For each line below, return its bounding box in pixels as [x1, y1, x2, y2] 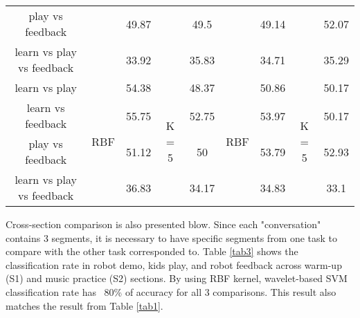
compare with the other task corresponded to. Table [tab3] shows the [6, 244, 298, 259]
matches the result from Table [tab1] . [6, 298, 163, 312]
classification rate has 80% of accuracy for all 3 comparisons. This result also [6, 284, 336, 299]
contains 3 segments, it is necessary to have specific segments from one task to [6, 230, 338, 245]
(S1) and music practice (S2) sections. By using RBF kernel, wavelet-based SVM [6, 271, 348, 286]
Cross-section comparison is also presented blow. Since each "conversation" [6, 217, 321, 231]
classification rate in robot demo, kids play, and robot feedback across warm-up [6, 257, 342, 272]
